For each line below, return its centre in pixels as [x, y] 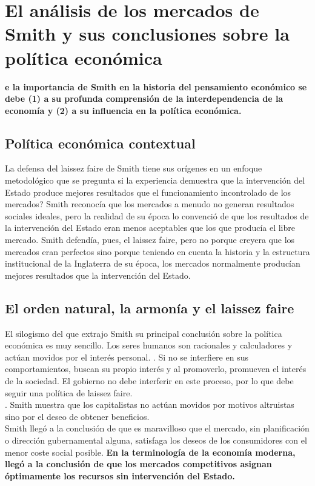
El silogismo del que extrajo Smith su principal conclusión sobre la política [144, 333]
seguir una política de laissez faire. [69, 392]
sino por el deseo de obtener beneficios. [77, 416]
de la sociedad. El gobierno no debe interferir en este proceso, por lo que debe [149, 381]
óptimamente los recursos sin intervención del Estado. [120, 475]
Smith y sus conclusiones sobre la [147, 34]
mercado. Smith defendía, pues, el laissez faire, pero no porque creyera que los [150, 240]
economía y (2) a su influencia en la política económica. [123, 110]
